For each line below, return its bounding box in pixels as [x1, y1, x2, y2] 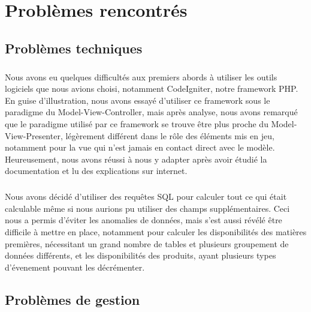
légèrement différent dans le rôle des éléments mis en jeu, [65, 129, 274, 142]
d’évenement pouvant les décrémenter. [5, 260, 145, 273]
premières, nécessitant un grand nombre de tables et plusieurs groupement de [5, 237, 289, 250]
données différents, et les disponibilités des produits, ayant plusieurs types [5, 249, 276, 262]
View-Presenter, [5, 129, 63, 142]
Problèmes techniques [5, 38, 143, 57]
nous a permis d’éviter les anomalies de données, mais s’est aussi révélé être [5, 214, 282, 226]
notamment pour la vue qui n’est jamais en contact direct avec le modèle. [5, 141, 275, 154]
